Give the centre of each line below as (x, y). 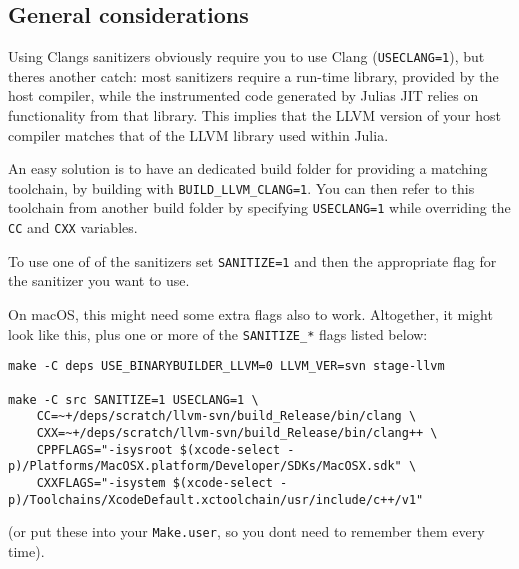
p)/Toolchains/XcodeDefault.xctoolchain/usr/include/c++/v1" (216, 499)
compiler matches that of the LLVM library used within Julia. (198, 134)
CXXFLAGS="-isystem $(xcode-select (154, 482)
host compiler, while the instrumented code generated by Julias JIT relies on (243, 95)
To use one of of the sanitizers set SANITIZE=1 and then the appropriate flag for (252, 260)
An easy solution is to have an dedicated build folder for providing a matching (248, 168)
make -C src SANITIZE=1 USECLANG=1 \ (133, 399)
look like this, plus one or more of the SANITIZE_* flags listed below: (218, 333)
